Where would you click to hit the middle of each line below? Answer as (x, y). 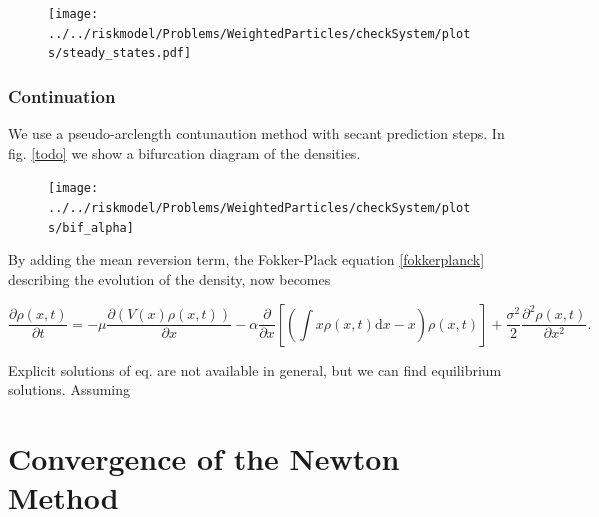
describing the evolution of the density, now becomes (169, 278)
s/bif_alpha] (91, 227)
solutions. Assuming (69, 389)
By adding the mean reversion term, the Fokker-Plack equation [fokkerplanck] (246, 259)
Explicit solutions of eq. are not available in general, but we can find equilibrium (255, 369)
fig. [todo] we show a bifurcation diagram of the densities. (184, 152)
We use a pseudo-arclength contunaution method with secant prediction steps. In (256, 133)
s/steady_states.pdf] (120, 53)
